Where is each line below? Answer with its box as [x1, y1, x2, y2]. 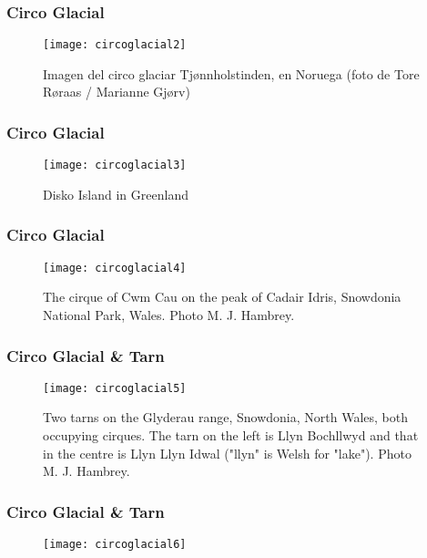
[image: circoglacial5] [43, 381, 187, 395]
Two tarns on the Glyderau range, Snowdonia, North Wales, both [43, 408, 409, 427]
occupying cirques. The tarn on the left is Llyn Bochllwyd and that [43, 426, 419, 445]
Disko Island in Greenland [43, 184, 188, 203]
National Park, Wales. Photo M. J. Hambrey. [43, 305, 295, 324]
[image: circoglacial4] [43, 261, 187, 274]
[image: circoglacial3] [43, 159, 187, 172]
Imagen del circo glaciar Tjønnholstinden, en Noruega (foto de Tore [43, 64, 420, 83]
